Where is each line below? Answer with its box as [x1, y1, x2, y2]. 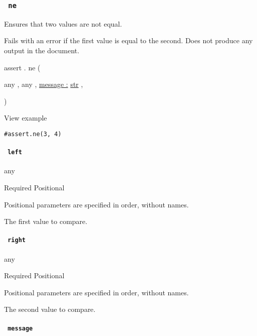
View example [4, 113, 47, 123]
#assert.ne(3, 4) [4, 130, 62, 138]
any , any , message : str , [4, 79, 83, 89]
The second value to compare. [4, 304, 96, 314]
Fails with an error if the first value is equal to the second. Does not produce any [4, 35, 253, 46]
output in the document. [4, 45, 80, 55]
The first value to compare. [4, 216, 88, 227]
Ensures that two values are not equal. [4, 18, 122, 29]
